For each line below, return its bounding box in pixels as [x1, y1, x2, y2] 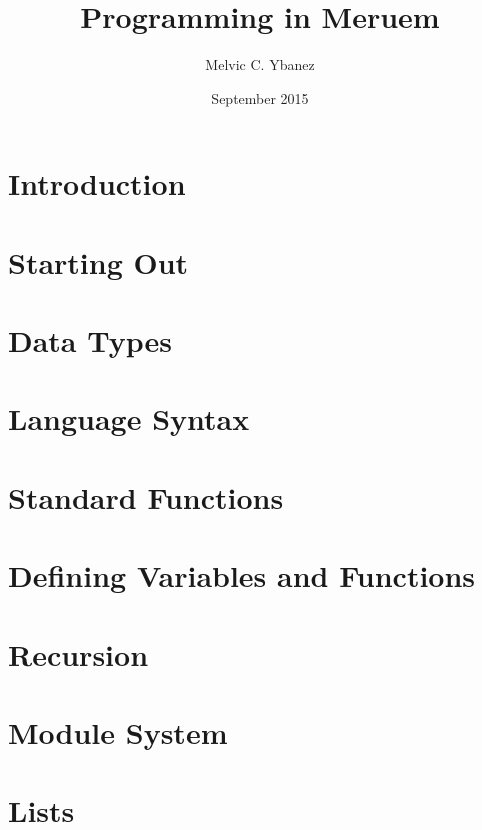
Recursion [8, 633, 149, 674]
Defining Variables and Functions [8, 555, 476, 596]
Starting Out [8, 241, 189, 282]
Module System [8, 711, 228, 752]
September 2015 [211, 87, 309, 108]
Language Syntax [8, 398, 250, 439]
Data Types [8, 320, 172, 361]
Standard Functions [8, 476, 284, 517]
